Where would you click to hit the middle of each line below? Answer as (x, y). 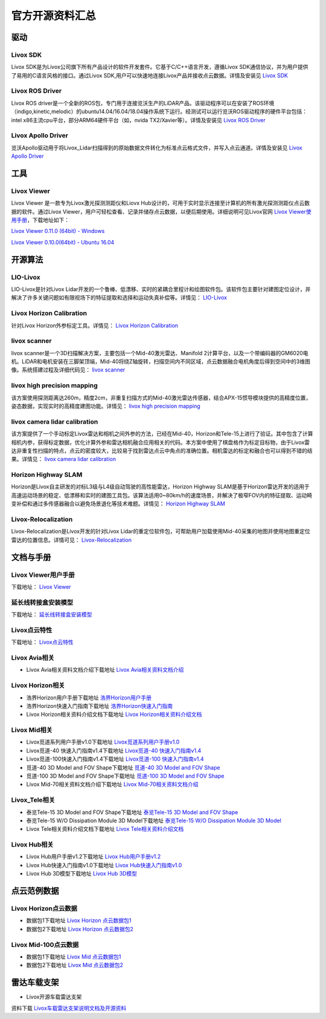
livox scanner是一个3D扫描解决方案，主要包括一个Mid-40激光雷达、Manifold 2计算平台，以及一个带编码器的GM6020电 (160, 353)
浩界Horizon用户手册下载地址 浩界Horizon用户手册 (89, 697)
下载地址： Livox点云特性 (42, 642)
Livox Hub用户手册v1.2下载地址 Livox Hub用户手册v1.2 (94, 857)
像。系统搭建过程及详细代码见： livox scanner (68, 370)
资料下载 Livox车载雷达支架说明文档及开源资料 (69, 1008)
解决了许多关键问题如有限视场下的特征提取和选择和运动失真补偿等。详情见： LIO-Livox (119, 298)
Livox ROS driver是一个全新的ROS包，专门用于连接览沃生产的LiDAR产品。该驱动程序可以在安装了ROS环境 (143, 103)
